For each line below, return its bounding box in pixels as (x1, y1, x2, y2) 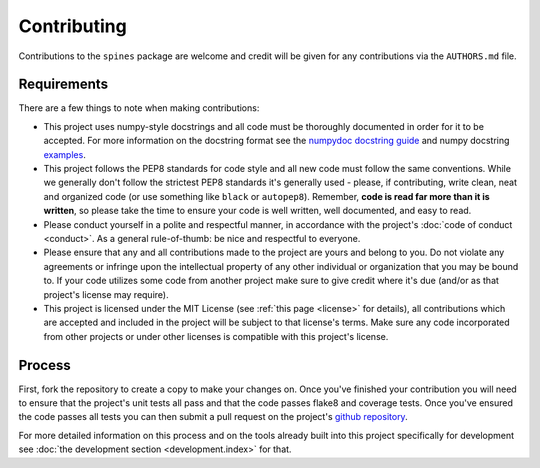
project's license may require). (43, 288, 169, 300)
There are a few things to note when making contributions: (18, 102, 260, 114)
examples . (43, 148, 87, 160)
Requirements (18, 76, 109, 93)
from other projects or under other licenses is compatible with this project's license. (43, 330, 389, 342)
